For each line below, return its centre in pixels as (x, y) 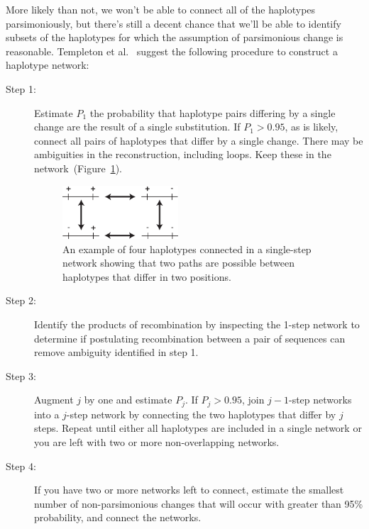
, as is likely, (312, 127)
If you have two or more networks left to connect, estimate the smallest (189, 490)
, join (253, 400)
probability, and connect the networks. (118, 517)
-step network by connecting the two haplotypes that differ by (201, 414)
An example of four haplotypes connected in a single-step (187, 249)
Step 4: (21, 466)
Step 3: (21, 375)
